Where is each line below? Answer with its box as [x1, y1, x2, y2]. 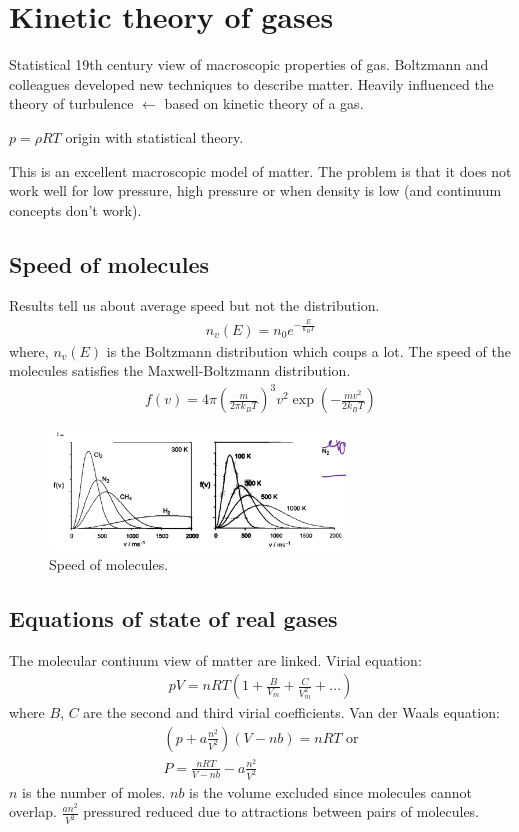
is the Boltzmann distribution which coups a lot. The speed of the [106, 340, 512, 361]
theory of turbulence [9, 93, 134, 114]
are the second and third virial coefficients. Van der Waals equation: [83, 702, 500, 723]
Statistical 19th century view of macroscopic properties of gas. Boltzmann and [9, 54, 489, 75]
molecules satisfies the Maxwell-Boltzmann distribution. [9, 360, 351, 381]
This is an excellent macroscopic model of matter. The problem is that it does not [9, 160, 512, 181]
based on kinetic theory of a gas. [164, 93, 364, 114]
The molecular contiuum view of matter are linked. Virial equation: [9, 649, 422, 670]
